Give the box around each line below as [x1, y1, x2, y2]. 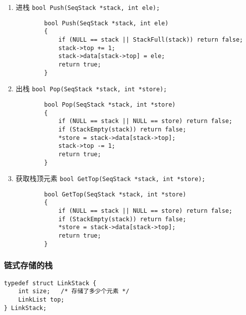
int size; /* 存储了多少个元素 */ [18, 288, 129, 295]
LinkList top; [18, 296, 64, 303]
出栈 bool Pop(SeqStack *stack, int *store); [15, 83, 167, 94]
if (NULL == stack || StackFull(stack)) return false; [58, 36, 243, 43]
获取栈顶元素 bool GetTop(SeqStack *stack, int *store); [15, 173, 205, 184]
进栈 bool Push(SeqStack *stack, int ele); [15, 2, 160, 12]
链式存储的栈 [4, 259, 53, 271]
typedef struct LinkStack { [4, 279, 97, 287]
